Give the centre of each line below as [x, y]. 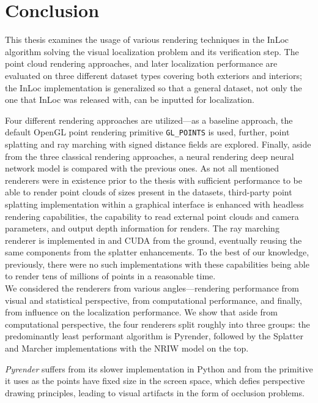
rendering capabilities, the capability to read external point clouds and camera [152, 216]
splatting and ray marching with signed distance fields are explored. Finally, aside [158, 144]
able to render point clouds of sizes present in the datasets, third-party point [149, 192]
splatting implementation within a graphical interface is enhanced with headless [154, 204]
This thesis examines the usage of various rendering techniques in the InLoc [147, 40]
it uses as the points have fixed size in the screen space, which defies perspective [155, 381]
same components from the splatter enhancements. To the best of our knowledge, [157, 252]
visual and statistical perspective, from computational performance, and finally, [153, 300]
